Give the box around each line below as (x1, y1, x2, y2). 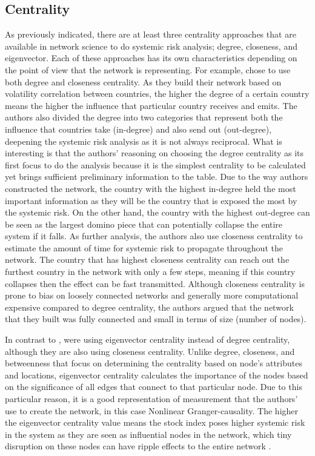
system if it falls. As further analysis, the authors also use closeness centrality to (5, 230, 303, 242)
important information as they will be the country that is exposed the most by (5, 194, 297, 207)
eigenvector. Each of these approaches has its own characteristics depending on (5, 51, 297, 64)
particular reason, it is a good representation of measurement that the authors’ (5, 392, 298, 405)
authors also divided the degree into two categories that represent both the (5, 111, 283, 124)
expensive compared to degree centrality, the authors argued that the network (5, 300, 294, 313)
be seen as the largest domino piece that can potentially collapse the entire (5, 217, 283, 230)
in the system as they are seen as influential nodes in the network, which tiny (5, 428, 292, 440)
